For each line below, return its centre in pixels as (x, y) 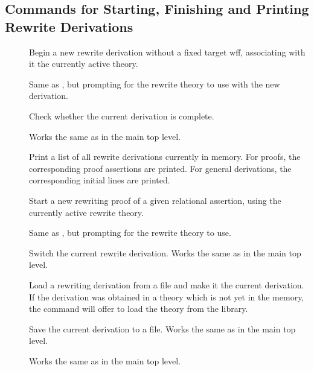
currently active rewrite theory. (86, 212)
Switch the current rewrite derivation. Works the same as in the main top (165, 252)
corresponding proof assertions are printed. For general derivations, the (160, 168)
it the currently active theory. (84, 64)
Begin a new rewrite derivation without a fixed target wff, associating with (167, 52)
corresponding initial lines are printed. (100, 180)
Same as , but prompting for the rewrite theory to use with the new (155, 84)
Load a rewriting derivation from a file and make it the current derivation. (167, 284)
